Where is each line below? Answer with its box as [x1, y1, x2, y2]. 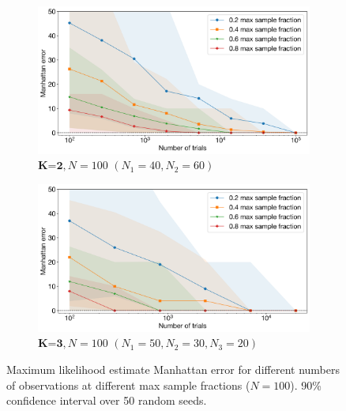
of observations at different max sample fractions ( [6, 376, 250, 393]
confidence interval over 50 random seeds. [6, 392, 207, 409]
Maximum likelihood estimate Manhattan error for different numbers [6, 360, 340, 377]
